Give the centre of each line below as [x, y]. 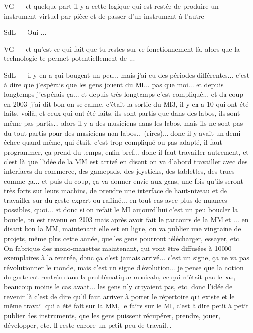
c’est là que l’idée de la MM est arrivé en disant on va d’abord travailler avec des [126, 161]
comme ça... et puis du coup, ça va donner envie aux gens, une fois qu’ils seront [124, 180]
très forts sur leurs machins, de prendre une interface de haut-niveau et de [116, 190]
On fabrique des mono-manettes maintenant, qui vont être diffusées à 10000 [118, 248]
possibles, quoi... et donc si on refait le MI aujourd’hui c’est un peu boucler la [121, 209]
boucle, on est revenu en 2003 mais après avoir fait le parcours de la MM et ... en [126, 219]
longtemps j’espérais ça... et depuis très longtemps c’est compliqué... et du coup [124, 94]
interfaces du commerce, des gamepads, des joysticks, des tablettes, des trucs [119, 171]
